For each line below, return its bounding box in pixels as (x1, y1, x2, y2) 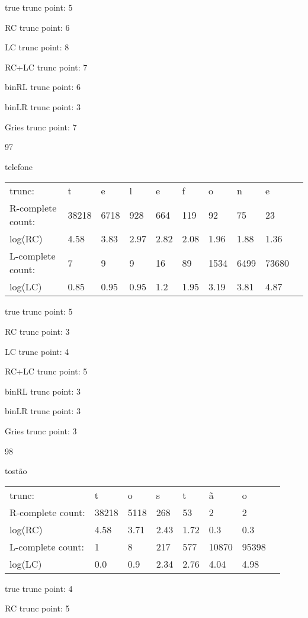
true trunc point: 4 (5, 582, 73, 594)
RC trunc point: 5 (5, 602, 70, 614)
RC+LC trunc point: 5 (5, 365, 88, 377)
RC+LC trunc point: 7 (5, 60, 88, 73)
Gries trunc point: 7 (5, 120, 77, 133)
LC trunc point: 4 (5, 345, 69, 357)
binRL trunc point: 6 (5, 81, 81, 93)
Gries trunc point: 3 (5, 424, 77, 437)
